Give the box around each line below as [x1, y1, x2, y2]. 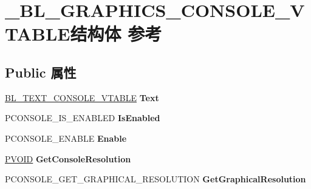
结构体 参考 [70, 21, 162, 46]
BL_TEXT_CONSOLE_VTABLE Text [5, 91, 159, 104]
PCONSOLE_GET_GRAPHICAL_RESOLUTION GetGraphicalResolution [5, 173, 306, 185]
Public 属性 [5, 62, 77, 81]
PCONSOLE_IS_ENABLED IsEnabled [5, 111, 160, 124]
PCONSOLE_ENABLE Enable [5, 131, 127, 144]
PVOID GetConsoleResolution [5, 152, 131, 165]
